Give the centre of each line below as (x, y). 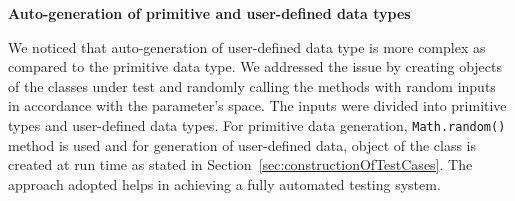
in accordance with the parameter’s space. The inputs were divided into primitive (257, 105)
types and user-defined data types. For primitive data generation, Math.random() (257, 124)
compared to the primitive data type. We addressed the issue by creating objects (255, 66)
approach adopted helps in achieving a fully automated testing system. (224, 183)
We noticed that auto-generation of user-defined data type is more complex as (247, 46)
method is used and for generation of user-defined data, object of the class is (242, 144)
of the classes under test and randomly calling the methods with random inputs (252, 85)
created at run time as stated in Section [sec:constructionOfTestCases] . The (240, 164)
